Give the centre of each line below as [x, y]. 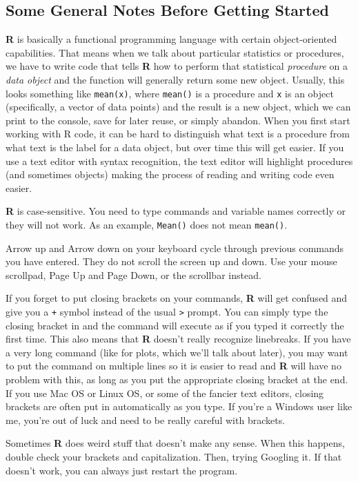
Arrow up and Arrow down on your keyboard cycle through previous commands [175, 248]
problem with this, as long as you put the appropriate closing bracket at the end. [177, 379]
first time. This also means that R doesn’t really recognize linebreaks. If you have [178, 339]
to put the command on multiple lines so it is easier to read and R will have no [173, 366]
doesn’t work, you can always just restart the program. [122, 470]
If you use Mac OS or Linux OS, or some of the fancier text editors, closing [165, 393]
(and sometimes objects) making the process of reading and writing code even [170, 174]
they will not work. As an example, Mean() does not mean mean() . [147, 224]
